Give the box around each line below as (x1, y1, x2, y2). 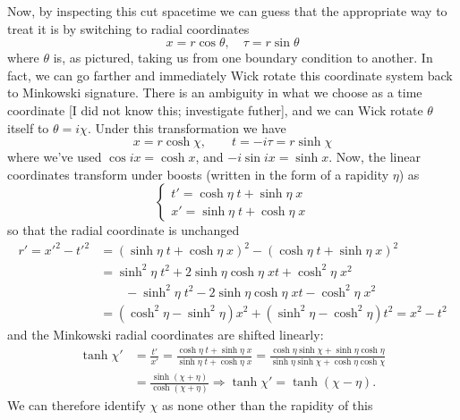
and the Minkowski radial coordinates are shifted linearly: (7, 324, 324, 343)
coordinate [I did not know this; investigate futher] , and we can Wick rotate (7, 100, 423, 119)
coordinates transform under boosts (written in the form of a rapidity (7, 164, 389, 183)
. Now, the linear (328, 147, 421, 166)
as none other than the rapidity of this (161, 395, 373, 414)
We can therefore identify (7, 395, 146, 414)
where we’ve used (7, 147, 102, 166)
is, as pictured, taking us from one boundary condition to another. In (53, 48, 433, 67)
